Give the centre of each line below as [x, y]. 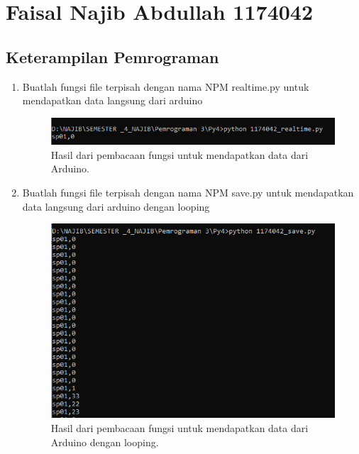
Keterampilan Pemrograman [112, 56]
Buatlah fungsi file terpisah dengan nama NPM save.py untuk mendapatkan [188, 192]
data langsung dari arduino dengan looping [116, 206]
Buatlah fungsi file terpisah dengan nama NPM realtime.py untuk [166, 86]
